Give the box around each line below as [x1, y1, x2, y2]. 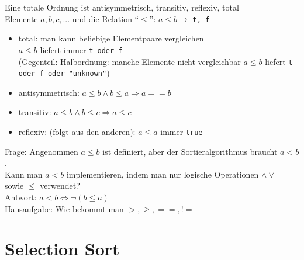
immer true [160, 126, 203, 137]
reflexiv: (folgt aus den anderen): [18, 126, 136, 137]
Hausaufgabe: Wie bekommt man [5, 202, 124, 214]
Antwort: [5, 191, 37, 203]
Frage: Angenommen [5, 145, 78, 157]
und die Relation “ [72, 12, 139, 25]
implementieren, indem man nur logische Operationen [66, 168, 259, 180]
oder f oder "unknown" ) [18, 67, 110, 79]
